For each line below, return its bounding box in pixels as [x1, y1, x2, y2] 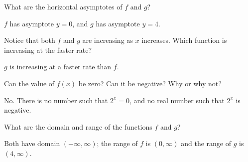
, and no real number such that [129, 95, 225, 105]
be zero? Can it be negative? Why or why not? [78, 78, 222, 88]
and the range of [181, 138, 231, 149]
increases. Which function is [141, 35, 227, 45]
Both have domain [4, 138, 60, 149]
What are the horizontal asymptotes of [4, 1, 123, 11]
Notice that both [4, 35, 55, 45]
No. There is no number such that [4, 95, 108, 105]
